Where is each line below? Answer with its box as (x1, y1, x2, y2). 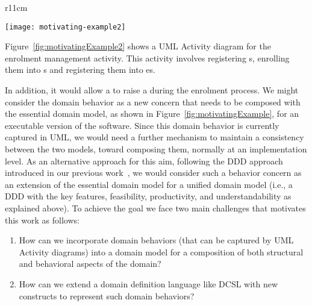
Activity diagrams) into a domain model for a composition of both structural (19, 245, 304, 258)
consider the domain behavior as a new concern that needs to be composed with (5, 95, 301, 108)
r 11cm (5, 1, 28, 13)
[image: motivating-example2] (5, 22, 126, 31)
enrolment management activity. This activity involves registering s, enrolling (5, 51, 290, 64)
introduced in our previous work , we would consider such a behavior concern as (5, 166, 302, 179)
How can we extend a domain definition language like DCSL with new (19, 277, 278, 290)
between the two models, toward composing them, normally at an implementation (5, 143, 307, 155)
